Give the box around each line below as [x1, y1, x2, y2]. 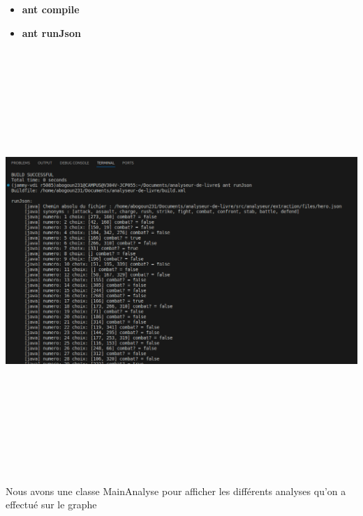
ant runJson [22, 25, 81, 40]
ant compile [22, 2, 80, 16]
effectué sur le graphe [6, 497, 97, 512]
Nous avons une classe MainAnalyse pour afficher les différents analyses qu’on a [6, 483, 346, 498]
